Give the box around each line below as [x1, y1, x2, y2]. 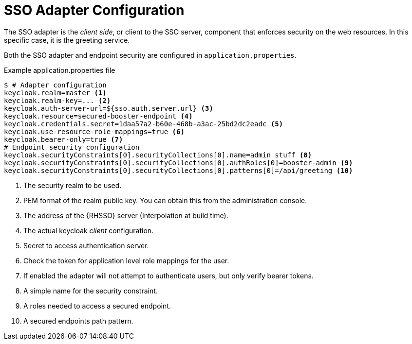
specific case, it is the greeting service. [4, 35, 130, 44]
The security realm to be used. [23, 181, 122, 189]
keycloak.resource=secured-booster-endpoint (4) [4, 112, 193, 120]
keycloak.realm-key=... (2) [4, 96, 111, 104]
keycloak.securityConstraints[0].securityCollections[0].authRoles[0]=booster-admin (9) [4, 158, 353, 167]
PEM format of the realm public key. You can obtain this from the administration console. [23, 196, 307, 205]
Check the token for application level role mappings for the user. [23, 256, 229, 265]
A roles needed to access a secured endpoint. [23, 301, 171, 310]
